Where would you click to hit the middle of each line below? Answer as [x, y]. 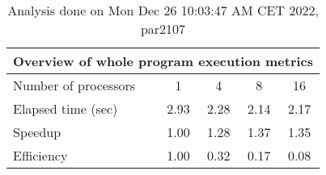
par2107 [163, 29]
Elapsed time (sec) [66, 108]
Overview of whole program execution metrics [163, 61]
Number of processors [74, 85]
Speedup [37, 132]
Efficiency [40, 155]
